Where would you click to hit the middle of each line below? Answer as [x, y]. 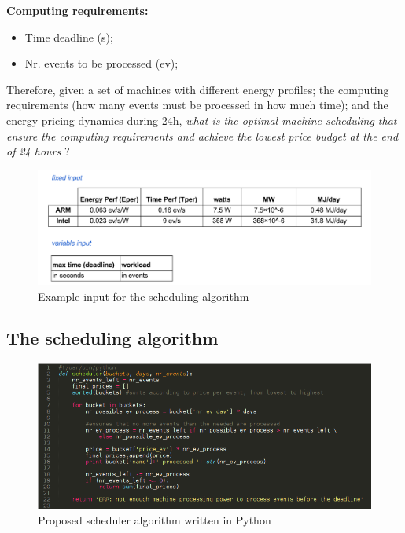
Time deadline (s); [69, 37]
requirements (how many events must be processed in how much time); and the [197, 105]
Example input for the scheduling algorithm [144, 296]
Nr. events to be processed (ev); [101, 63]
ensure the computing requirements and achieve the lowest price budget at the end [202, 135]
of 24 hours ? [38, 151]
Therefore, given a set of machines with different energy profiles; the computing [198, 89]
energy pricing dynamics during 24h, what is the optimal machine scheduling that [202, 120]
